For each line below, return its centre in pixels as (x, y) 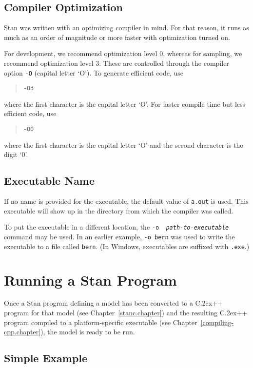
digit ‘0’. (16, 154)
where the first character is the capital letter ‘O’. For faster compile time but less (125, 104)
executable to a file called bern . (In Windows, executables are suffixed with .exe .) (127, 246)
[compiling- (217, 322)
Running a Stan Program (90, 280)
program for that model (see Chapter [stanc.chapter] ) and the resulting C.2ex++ (126, 313)
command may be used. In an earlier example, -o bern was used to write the (119, 237)
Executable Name (49, 181)
